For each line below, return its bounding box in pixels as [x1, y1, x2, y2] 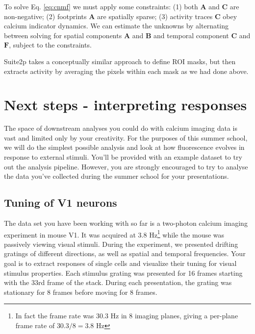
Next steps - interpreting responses [4, 95, 247, 115]
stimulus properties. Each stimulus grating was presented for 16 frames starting [4, 267, 243, 278]
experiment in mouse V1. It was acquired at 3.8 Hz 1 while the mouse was [4, 228, 225, 239]
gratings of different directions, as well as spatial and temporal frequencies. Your [4, 248, 246, 259]
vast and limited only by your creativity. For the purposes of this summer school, [4, 132, 248, 143]
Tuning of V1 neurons [4, 195, 117, 210]
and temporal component [153, 30, 229, 40]
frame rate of [15, 320, 55, 331]
